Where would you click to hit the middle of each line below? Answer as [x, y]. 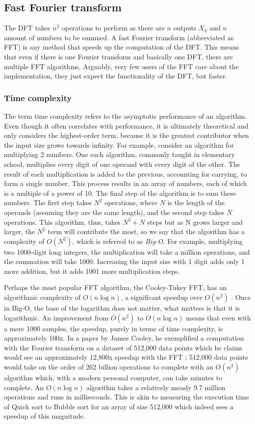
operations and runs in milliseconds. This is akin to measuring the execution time [127, 397]
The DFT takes [27, 28]
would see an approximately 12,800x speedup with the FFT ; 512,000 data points [126, 357]
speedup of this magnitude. [45, 416]
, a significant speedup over [162, 297]
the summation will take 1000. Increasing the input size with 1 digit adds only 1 [125, 261]
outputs [185, 28]
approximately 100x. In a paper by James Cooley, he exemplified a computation [124, 338]
